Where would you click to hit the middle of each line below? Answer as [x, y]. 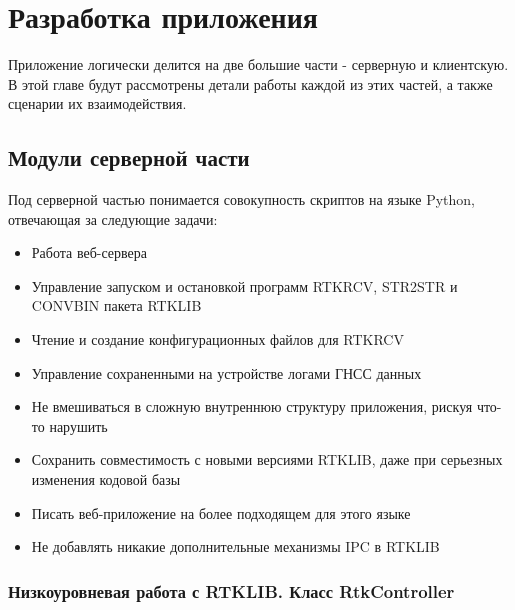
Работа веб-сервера [89, 252]
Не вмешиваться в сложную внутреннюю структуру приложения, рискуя [252, 406]
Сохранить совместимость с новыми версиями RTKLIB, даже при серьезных [267, 459]
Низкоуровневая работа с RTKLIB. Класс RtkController [231, 590]
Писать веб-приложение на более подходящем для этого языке [221, 512]
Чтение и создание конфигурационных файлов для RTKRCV [217, 339]
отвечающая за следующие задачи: [113, 218]
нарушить [78, 425]
